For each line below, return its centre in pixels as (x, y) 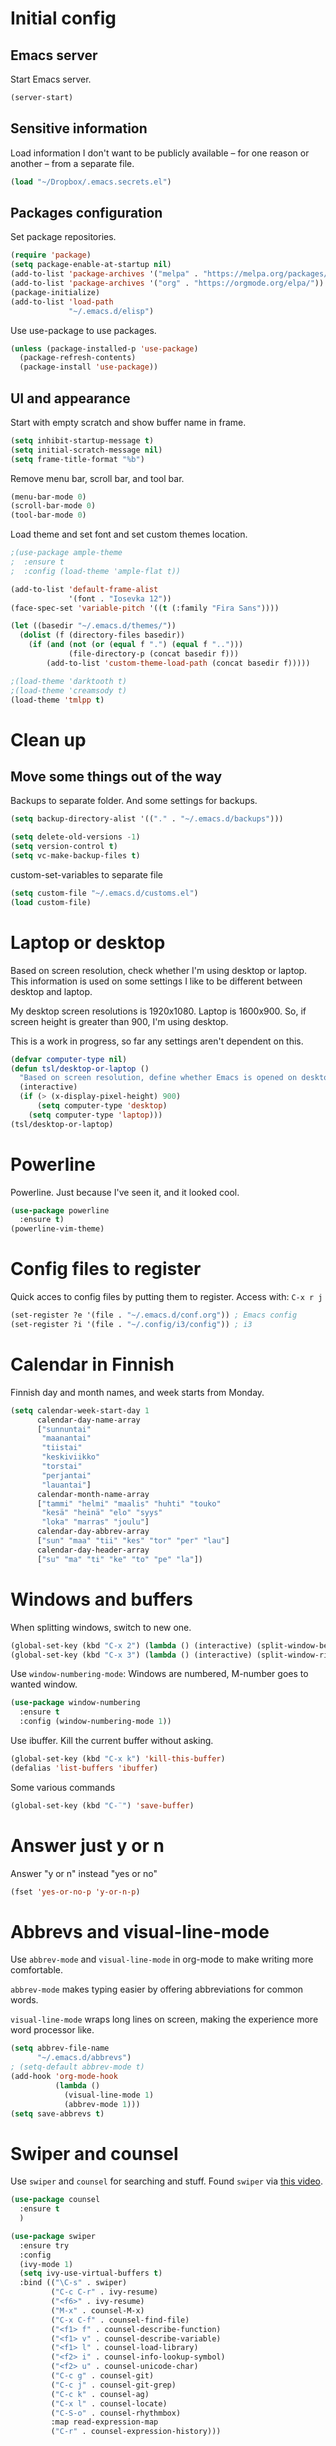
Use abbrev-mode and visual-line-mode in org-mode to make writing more (162, 1959)
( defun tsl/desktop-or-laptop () (80, 1068)
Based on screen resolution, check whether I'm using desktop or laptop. (159, 970)
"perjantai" (66, 1475)
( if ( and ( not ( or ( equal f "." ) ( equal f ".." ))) (136, 645)
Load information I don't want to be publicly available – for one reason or (160, 153)
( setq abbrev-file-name (60, 2048)
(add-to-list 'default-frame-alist (84, 589)
